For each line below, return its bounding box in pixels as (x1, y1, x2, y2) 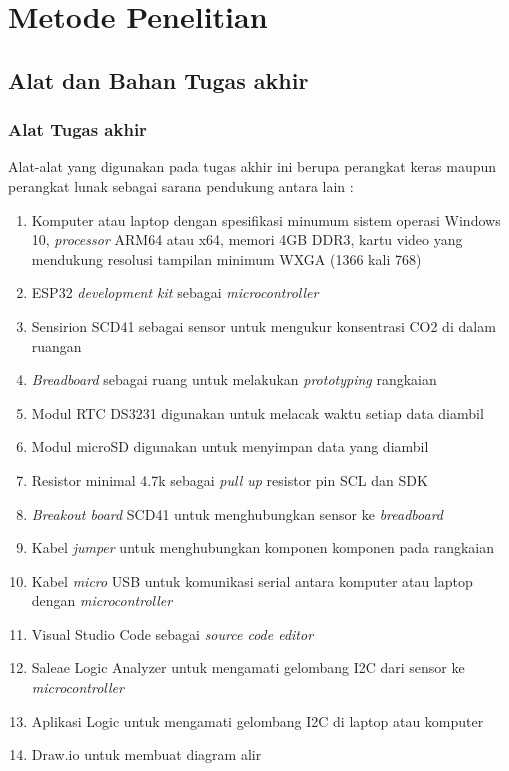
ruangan (31, 335, 82, 356)
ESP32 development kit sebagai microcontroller (31, 282, 319, 303)
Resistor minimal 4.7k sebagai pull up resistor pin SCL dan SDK (31, 469, 428, 490)
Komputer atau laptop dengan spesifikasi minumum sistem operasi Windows (31, 209, 501, 230)
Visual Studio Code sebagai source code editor (31, 623, 314, 644)
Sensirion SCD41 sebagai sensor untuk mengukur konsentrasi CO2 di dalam (31, 315, 496, 336)
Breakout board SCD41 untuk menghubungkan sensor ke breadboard (31, 503, 443, 524)
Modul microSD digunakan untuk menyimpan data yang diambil (31, 436, 429, 457)
